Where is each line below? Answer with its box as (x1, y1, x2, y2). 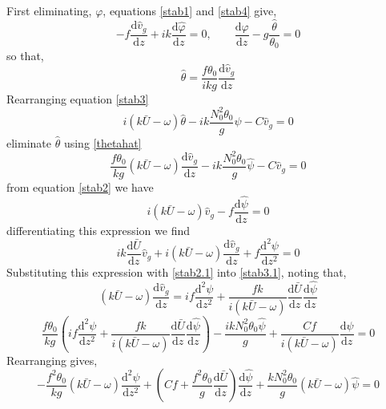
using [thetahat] (63, 134, 142, 151)
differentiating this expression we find (6, 221, 190, 238)
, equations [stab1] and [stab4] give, (103, 2, 277, 18)
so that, (6, 47, 44, 64)
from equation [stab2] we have (6, 178, 154, 195)
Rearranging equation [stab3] (6, 90, 149, 107)
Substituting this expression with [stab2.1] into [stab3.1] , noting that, (6, 263, 347, 280)
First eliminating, (6, 2, 92, 18)
